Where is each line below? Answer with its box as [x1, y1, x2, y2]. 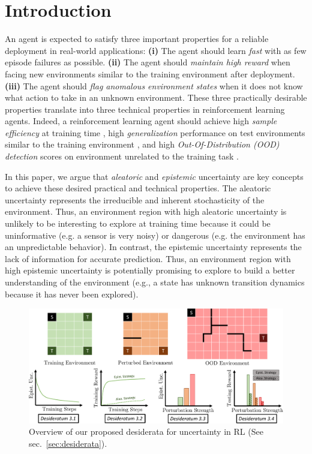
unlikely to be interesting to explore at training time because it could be [5, 217, 271, 230]
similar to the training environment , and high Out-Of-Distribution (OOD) [5, 138, 280, 151]
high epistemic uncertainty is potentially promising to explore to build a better [5, 264, 295, 276]
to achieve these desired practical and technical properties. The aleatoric [5, 182, 271, 194]
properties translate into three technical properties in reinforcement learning [5, 103, 285, 115]
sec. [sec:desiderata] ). [29, 437, 107, 449]
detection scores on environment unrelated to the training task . [5, 150, 239, 163]
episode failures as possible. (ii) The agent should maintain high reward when [5, 56, 290, 68]
